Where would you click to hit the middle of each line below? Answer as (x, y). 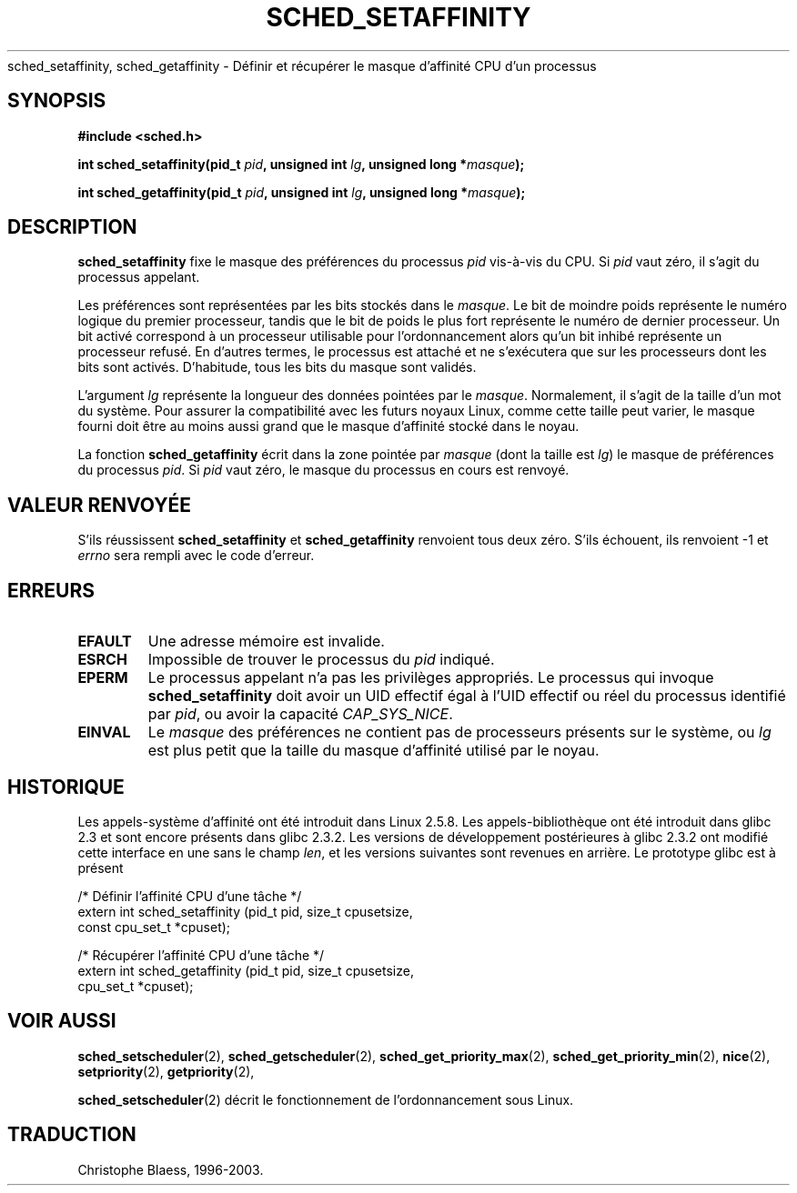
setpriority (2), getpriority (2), (166, 1071)
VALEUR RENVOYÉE (99, 505)
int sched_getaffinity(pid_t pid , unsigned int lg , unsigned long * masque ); (302, 192)
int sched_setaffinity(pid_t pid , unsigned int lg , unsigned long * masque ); (301, 164)
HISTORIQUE (66, 787)
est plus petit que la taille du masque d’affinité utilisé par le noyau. (373, 751)
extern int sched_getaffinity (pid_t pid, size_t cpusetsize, (246, 970)
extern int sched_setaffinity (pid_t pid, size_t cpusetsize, (245, 911)
